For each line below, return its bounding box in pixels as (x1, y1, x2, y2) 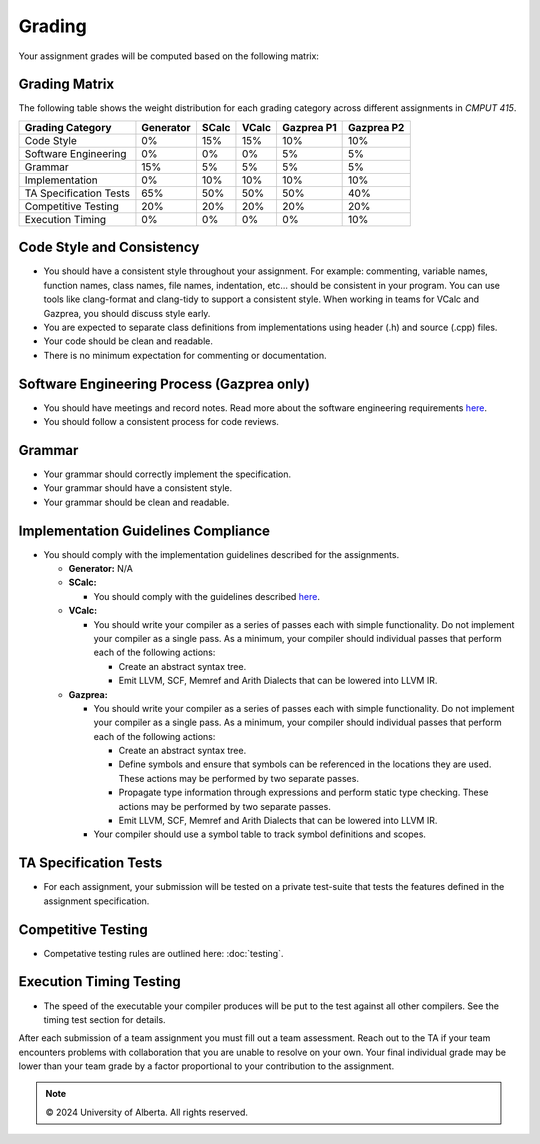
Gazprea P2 (348, 120, 405, 134)
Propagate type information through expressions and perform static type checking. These (118, 786, 489, 799)
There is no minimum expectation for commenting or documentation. (43, 349, 327, 361)
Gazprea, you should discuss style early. (43, 307, 211, 319)
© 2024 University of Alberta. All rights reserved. (45, 1106, 249, 1118)
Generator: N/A (68, 562, 134, 574)
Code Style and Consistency (18, 239, 200, 256)
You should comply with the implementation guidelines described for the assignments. (43, 548, 400, 560)
